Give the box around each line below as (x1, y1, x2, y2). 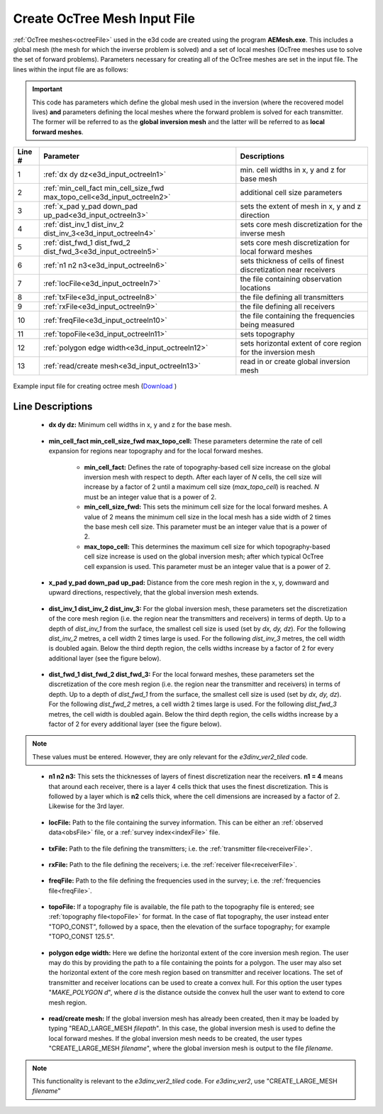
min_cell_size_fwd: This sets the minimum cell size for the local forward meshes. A (84, 502, 328, 511)
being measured (240, 320, 295, 330)
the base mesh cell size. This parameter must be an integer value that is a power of (84, 522, 328, 531)
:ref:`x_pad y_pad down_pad (43, 202, 138, 211)
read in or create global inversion (240, 357, 350, 367)
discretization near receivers (240, 265, 336, 275)
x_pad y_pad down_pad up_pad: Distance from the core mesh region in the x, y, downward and (48, 578, 329, 587)
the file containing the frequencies (240, 311, 355, 321)
